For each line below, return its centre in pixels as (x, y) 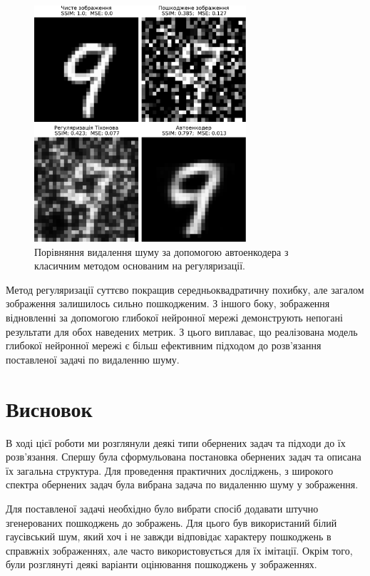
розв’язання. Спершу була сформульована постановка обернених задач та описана (184, 457)
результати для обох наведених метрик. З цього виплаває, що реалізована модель (182, 331)
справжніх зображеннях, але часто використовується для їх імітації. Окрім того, (179, 550)
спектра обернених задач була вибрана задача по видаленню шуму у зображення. (182, 484)
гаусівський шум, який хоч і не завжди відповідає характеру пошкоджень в (169, 536)
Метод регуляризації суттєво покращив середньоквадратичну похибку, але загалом (185, 289)
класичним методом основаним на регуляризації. (140, 266)
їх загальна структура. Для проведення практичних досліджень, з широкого (170, 470)
